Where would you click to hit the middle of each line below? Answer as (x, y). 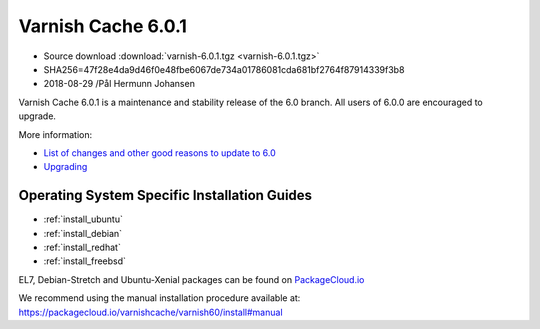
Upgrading (65, 167)
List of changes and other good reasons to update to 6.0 (160, 152)
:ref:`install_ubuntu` (83, 219)
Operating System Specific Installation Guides (165, 195)
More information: (55, 134)
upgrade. (37, 116)
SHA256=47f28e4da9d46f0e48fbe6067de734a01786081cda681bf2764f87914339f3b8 (224, 69)
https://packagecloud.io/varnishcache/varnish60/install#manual (151, 312)
